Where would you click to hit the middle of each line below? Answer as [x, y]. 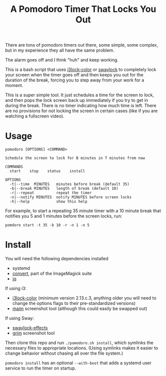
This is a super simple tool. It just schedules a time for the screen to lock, [80, 95]
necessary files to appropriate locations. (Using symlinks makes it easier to [82, 348]
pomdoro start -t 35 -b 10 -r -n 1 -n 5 [48, 225]
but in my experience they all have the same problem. [60, 50]
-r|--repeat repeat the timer [51, 193]
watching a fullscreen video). [35, 116]
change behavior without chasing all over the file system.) [64, 353]
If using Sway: [20, 318]
